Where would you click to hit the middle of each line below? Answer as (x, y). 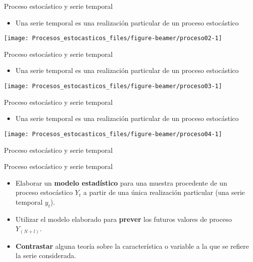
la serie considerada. (46, 255)
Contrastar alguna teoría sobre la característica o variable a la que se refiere (132, 246)
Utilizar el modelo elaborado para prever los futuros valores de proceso (124, 219)
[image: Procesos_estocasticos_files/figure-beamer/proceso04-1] (113, 134)
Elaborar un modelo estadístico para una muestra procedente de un (121, 182)
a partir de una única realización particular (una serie (164, 192)
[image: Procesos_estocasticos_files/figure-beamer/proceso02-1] (113, 38)
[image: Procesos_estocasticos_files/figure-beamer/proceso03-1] (113, 86)
